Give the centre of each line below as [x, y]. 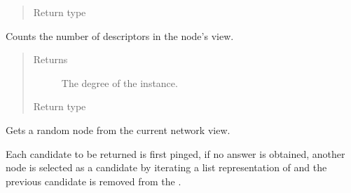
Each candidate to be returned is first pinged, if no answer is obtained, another [175, 153]
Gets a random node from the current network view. [118, 129]
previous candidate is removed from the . [94, 181]
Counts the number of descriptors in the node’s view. [120, 35]
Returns [50, 59]
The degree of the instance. [119, 82]
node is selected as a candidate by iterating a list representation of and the [166, 167]
